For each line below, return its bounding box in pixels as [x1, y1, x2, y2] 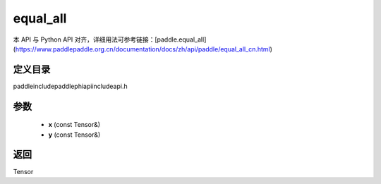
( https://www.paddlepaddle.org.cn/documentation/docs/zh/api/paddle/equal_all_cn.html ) [13, 44, 273, 53]
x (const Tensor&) [48, 121, 101, 129]
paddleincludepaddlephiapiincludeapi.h [13, 82, 128, 90]
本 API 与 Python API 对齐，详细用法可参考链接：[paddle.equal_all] [13, 35, 207, 44]
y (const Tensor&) [48, 130, 101, 139]
